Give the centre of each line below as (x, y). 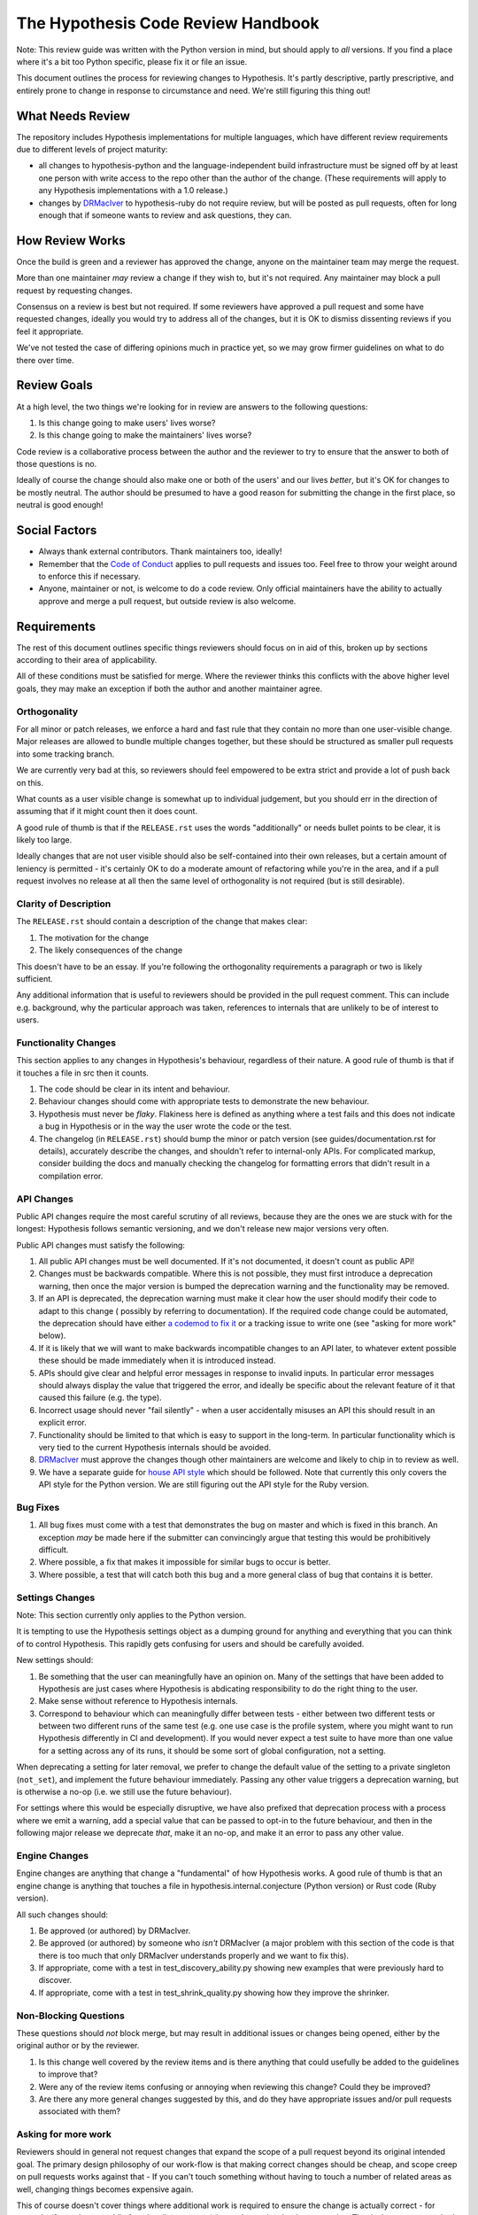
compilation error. (71, 1176)
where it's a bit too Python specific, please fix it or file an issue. (132, 61)
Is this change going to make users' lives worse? (127, 423)
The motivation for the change (94, 937)
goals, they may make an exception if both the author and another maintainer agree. (170, 688)
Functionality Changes (66, 1043)
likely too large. (44, 840)
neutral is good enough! (60, 505)
